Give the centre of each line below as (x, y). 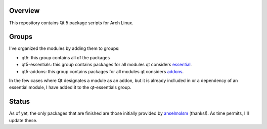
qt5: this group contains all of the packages (66, 57)
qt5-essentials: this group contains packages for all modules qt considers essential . (107, 65)
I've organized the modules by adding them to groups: (64, 48)
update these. (23, 120)
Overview (24, 11)
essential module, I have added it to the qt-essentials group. (70, 87)
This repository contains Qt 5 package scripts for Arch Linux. (71, 23)
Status (20, 102)
